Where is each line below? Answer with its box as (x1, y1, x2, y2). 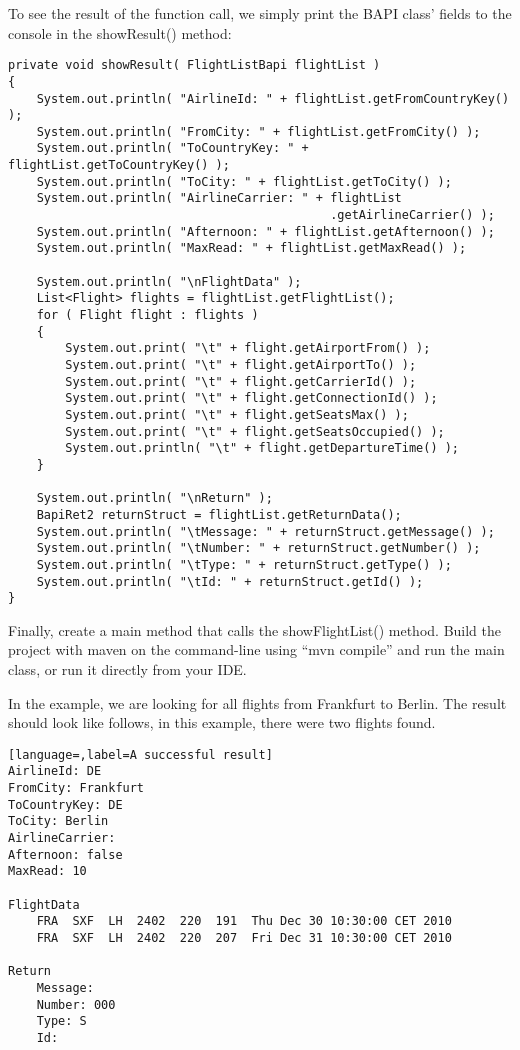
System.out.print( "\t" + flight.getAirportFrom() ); (65, 341, 431, 356)
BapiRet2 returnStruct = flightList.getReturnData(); (36, 507, 402, 522)
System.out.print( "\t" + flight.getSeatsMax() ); (65, 407, 409, 422)
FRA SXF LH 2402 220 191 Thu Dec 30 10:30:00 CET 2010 (36, 914, 452, 929)
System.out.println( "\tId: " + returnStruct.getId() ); (36, 574, 424, 589)
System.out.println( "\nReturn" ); (36, 491, 273, 506)
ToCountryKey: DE (8, 797, 123, 812)
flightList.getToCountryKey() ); (8, 158, 230, 173)
